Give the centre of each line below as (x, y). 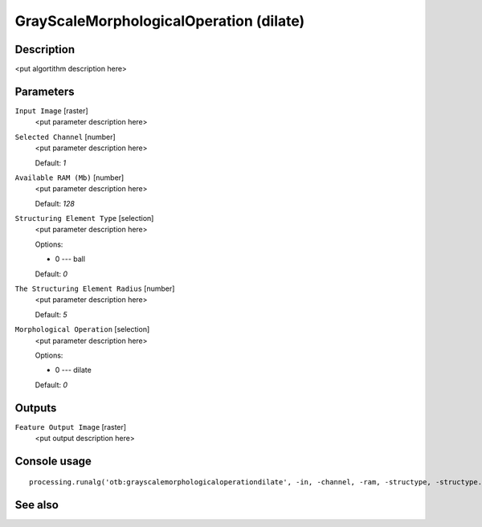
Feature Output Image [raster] (71, 427)
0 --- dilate (73, 370)
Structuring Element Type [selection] (84, 219)
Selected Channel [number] (65, 137)
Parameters (45, 91)
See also (37, 505)
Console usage (53, 461)
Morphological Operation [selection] (82, 329)
